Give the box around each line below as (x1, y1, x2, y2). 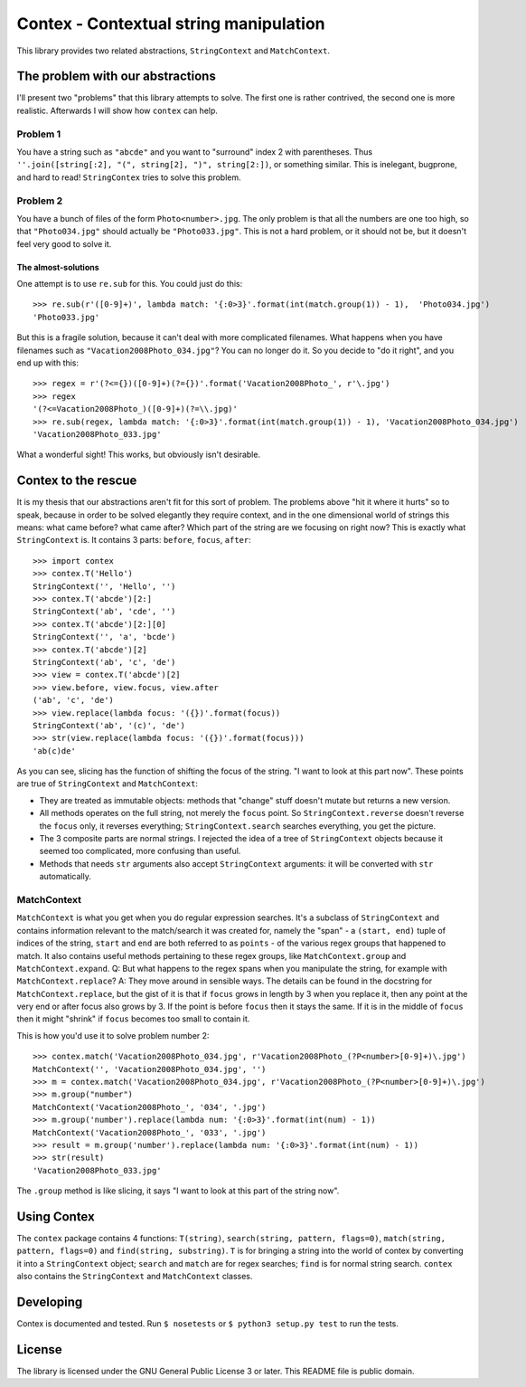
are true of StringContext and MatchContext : (16, 778, 199, 789)
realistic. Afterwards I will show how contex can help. (16, 105, 219, 116)
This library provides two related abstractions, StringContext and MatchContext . (16, 45, 330, 56)
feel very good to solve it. (16, 238, 112, 249)
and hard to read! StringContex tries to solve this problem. (16, 172, 241, 183)
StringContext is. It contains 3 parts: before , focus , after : (16, 535, 252, 546)
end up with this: (16, 357, 80, 368)
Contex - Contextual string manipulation (16, 14, 325, 33)
